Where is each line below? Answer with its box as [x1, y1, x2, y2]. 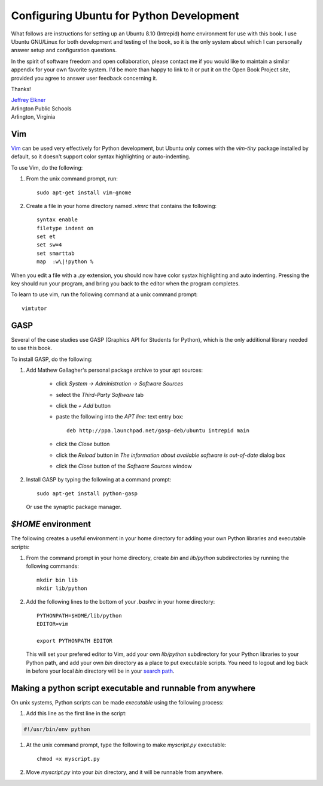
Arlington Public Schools [11, 105, 72, 112]
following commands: [26, 562, 79, 570]
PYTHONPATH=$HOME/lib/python [36, 612, 122, 619]
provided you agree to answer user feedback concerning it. [11, 74, 158, 82]
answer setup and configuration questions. [11, 47, 117, 54]
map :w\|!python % [36, 258, 94, 265]
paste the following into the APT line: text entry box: [56, 413, 184, 420]
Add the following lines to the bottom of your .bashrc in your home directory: [26, 598, 215, 606]
